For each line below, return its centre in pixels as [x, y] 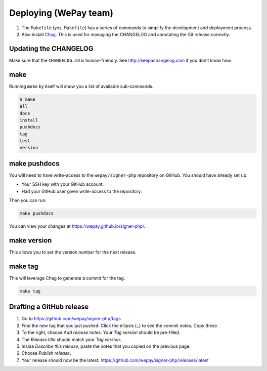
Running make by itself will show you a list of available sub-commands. [81, 86]
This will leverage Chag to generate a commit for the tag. [67, 278]
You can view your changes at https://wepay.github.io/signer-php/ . [77, 226]
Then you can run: [28, 201]
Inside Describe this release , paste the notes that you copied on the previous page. [106, 346]
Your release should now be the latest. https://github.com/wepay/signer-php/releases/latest [115, 360]
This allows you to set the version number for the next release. [73, 252]
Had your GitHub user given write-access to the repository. [82, 191]
